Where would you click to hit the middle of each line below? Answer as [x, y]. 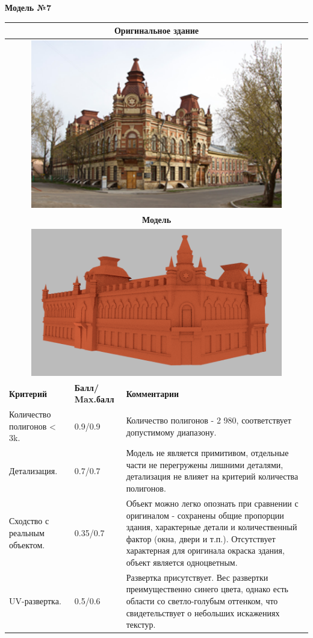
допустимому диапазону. [171, 432]
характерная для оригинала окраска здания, [205, 550]
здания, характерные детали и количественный [212, 527]
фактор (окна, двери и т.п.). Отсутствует [201, 538]
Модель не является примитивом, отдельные [207, 453]
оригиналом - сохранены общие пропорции [205, 515]
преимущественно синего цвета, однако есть [207, 589]
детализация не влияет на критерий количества [212, 476]
